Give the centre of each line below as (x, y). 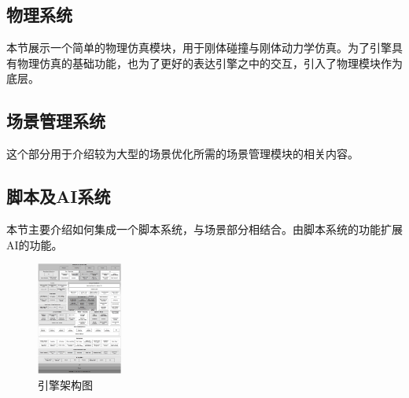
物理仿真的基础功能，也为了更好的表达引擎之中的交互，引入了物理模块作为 (210, 63)
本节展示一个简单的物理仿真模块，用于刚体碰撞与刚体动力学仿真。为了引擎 (199, 48)
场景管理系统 (56, 121)
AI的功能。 (35, 244)
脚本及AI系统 (59, 196)
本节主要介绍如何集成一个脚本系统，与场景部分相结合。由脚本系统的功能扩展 (204, 228)
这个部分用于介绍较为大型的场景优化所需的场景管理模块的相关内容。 (182, 154)
